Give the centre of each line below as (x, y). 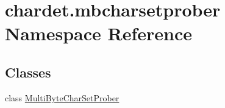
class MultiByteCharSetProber (62, 97)
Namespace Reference (98, 33)
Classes (28, 72)
